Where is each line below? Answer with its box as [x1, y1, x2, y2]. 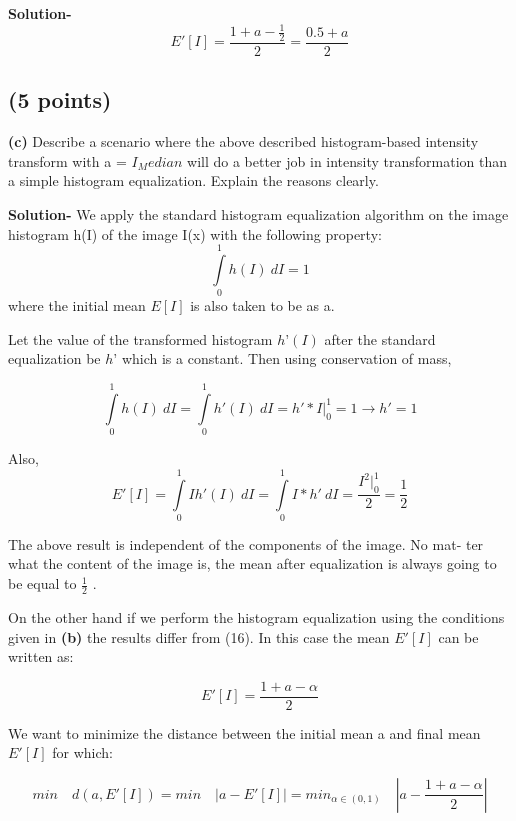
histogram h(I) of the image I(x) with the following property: [8, 223, 382, 244]
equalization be [8, 348, 101, 369]
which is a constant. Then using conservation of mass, [121, 348, 452, 369]
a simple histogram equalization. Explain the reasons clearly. [8, 170, 379, 191]
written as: [8, 646, 74, 667]
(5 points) [8, 84, 112, 115]
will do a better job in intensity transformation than [187, 150, 508, 171]
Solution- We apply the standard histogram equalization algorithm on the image [8, 203, 509, 224]
